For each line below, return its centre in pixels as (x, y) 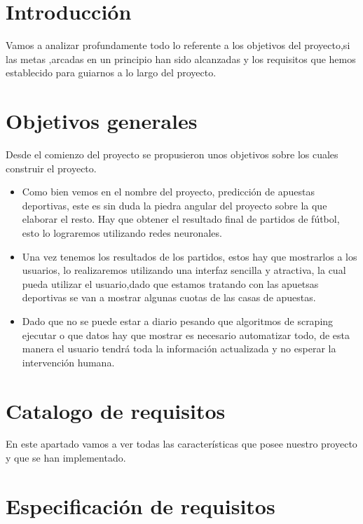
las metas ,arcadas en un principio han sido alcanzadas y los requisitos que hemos (181, 58)
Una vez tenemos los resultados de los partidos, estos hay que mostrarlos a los (190, 256)
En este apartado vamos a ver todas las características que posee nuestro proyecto (181, 444)
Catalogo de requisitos (116, 410)
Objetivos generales (102, 121)
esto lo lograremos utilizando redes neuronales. (122, 233)
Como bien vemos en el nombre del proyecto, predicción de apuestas (168, 192)
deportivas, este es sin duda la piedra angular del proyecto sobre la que (174, 205)
